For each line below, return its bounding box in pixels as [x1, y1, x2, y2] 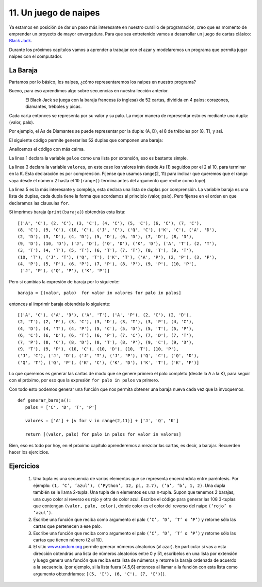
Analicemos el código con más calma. [9, 146, 85, 152]
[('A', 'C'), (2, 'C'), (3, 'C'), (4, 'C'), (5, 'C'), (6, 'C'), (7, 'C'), [17, 220, 202, 226]
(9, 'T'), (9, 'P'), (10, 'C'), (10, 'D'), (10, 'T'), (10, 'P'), [17, 346, 179, 352]
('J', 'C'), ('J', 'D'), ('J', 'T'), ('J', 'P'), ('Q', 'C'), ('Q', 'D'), [17, 353, 199, 359]
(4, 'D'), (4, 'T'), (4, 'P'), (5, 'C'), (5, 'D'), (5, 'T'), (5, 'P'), [17, 326, 194, 331]
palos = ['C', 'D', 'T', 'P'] [25, 404, 97, 410]
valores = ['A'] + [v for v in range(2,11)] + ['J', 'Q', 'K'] [25, 418, 179, 424]
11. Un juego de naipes [9, 7, 100, 18]
